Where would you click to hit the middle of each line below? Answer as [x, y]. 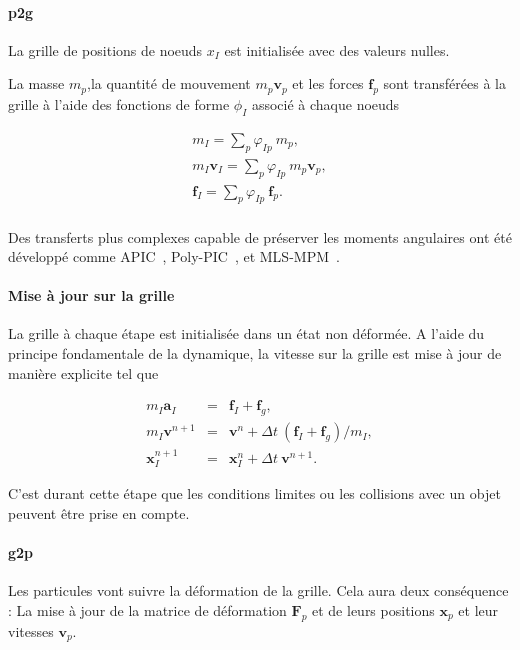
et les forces [328, 83]
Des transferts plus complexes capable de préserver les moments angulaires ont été [260, 236]
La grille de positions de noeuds [105, 49]
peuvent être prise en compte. [99, 512]
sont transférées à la [444, 83]
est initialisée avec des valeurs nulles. [337, 49]
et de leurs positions [373, 609]
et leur [478, 609]
